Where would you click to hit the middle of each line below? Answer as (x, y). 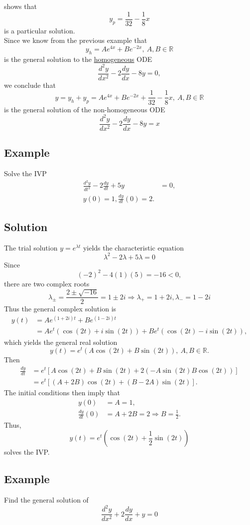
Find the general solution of (46, 500)
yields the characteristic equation (133, 247)
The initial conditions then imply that (62, 393)
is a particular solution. (40, 30)
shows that (20, 6)
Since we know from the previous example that (76, 40)
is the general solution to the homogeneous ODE (78, 59)
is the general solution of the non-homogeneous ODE (85, 109)
